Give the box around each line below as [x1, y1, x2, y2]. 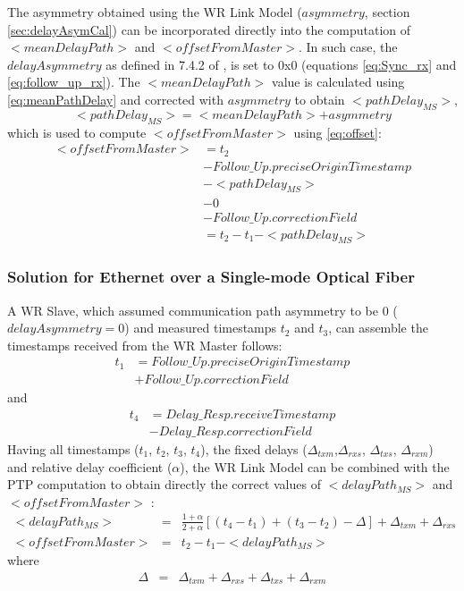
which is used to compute [7, 122, 147, 141]
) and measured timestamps [124, 318, 277, 337]
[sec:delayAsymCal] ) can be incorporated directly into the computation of [7, 20, 411, 38]
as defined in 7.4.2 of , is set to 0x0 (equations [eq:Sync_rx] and [105, 55, 457, 73]
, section [364, 3, 410, 21]
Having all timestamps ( [7, 440, 139, 459]
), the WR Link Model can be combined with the [180, 457, 450, 476]
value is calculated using [272, 72, 405, 91]
